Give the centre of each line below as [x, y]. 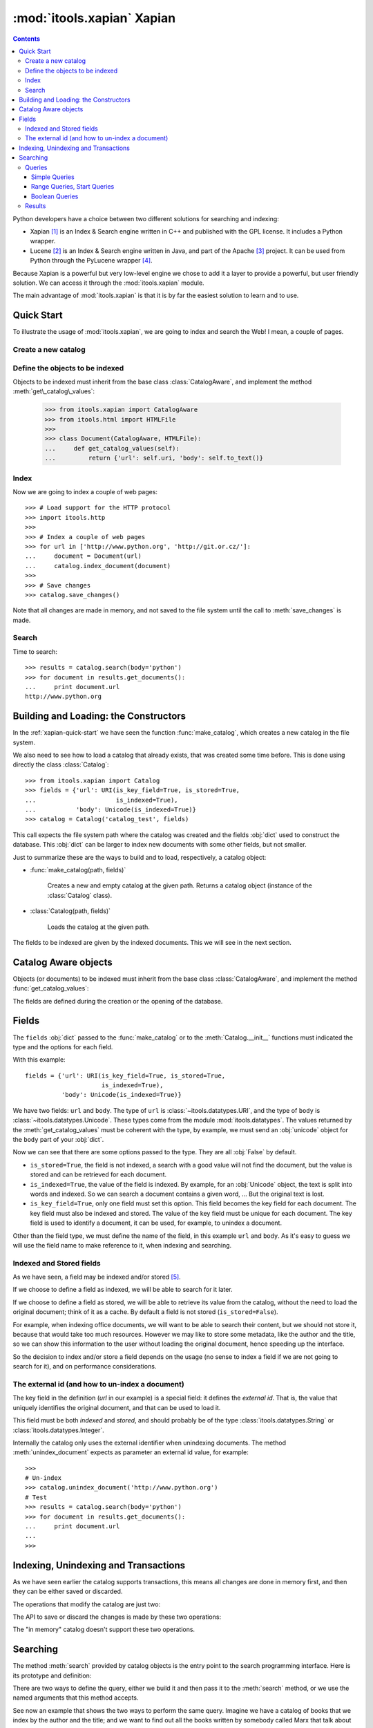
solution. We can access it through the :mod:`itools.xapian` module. [108, 283]
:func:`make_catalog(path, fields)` [78, 870]
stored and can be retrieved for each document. [98, 1174]
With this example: [39, 1060]
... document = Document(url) [83, 556]
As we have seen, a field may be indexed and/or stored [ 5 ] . [97, 1277]
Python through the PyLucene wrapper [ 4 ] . [91, 261]
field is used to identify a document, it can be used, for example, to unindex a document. [156, 1223]
